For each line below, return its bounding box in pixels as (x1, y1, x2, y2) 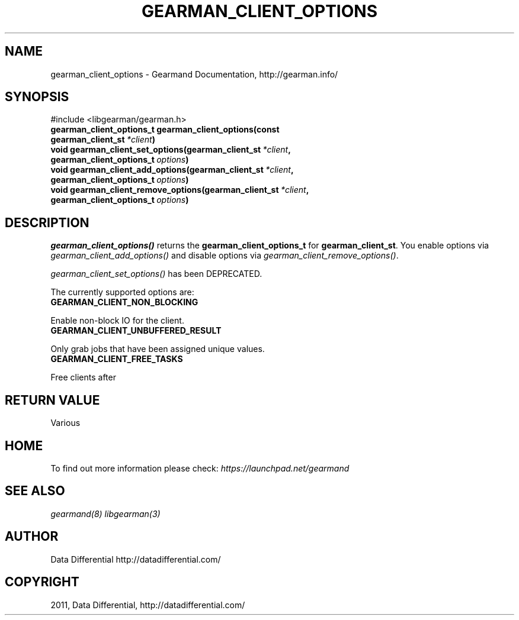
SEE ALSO (5, 483, 65, 499)
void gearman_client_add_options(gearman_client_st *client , (50, 164, 294, 175)
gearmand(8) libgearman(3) (50, 508, 161, 519)
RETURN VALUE (5, 392, 100, 408)
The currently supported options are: (50, 287, 194, 298)
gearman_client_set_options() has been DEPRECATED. (50, 269, 262, 279)
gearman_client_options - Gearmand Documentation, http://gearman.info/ (50, 69, 338, 79)
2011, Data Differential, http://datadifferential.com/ (50, 599, 245, 610)
